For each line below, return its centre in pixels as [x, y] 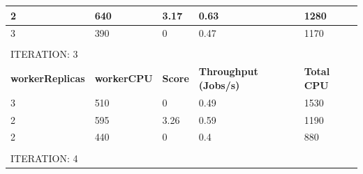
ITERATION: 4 [44, 158]
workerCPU [124, 78]
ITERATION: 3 [44, 54]
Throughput [228, 71]
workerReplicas [48, 78]
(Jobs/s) [219, 85]
